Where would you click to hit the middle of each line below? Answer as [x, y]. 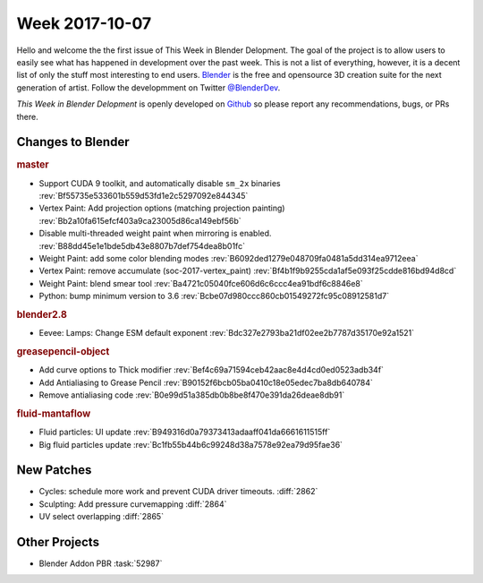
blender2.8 [42, 314]
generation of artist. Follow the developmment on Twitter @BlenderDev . [148, 87]
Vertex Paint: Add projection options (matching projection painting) [162, 208]
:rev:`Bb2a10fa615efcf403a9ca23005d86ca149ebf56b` [140, 220]
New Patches [54, 470]
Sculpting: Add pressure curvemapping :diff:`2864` [133, 504]
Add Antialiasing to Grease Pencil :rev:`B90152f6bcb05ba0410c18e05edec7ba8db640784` [206, 382]
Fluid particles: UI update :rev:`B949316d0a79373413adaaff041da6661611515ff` [185, 432]
